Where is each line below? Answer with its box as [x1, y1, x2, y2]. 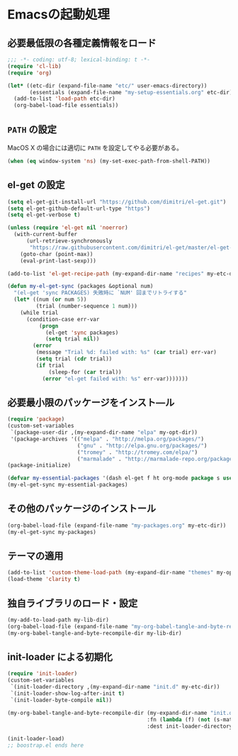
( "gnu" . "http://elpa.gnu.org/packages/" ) [76, 442, 208, 449]
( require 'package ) [7, 416, 65, 423]
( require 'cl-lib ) [7, 62, 62, 70]
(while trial [20, 309, 59, 316]
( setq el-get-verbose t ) [7, 211, 81, 218]
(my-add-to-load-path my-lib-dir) [7, 616, 110, 623]
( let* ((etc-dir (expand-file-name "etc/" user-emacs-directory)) [7, 82, 208, 89]
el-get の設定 [7, 179, 65, 191]
